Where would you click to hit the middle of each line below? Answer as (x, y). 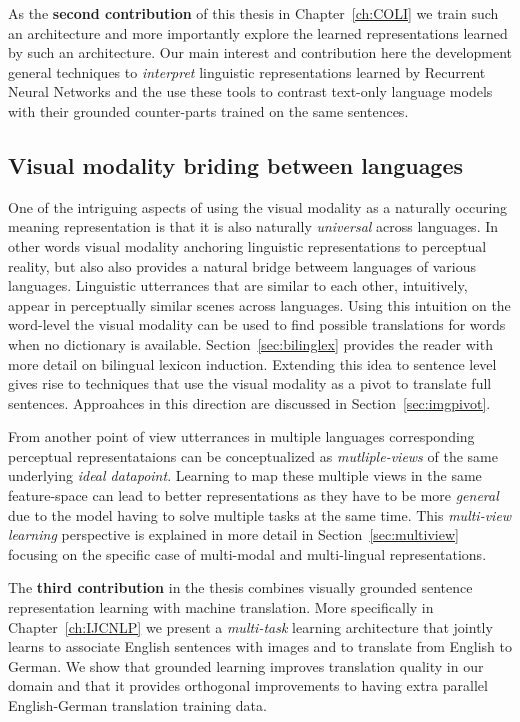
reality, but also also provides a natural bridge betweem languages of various (242, 265)
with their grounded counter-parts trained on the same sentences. (208, 110)
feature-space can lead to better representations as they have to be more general (253, 495)
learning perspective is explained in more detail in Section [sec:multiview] (233, 534)
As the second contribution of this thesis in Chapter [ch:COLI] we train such (253, 13)
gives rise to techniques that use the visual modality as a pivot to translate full (250, 383)
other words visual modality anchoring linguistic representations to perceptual (247, 245)
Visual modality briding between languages (236, 164)
